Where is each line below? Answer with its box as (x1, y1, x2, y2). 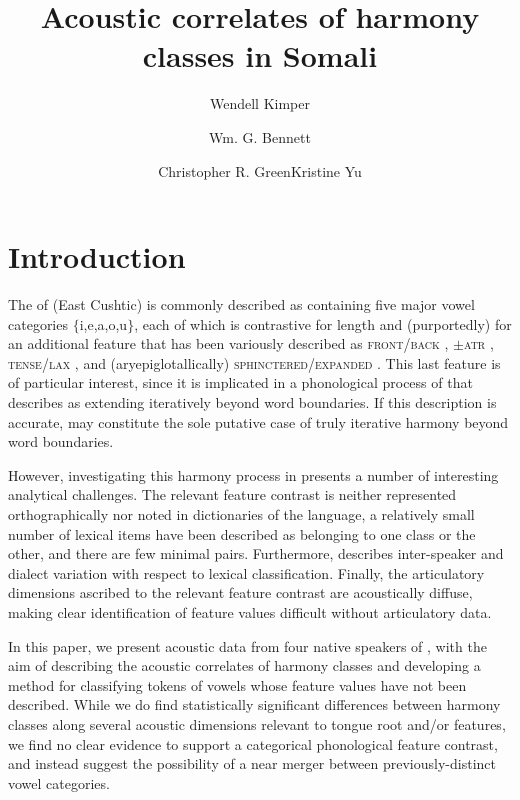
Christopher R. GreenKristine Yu (158, 160, 362, 181)
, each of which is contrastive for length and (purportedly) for (134, 313, 512, 334)
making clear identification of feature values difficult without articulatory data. (8, 601, 492, 622)
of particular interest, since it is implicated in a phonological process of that (8, 372, 473, 393)
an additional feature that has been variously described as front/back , (8, 333, 449, 354)
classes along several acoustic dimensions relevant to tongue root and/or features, (8, 713, 506, 734)
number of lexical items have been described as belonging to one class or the (8, 523, 476, 544)
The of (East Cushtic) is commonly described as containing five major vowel (8, 294, 475, 315)
